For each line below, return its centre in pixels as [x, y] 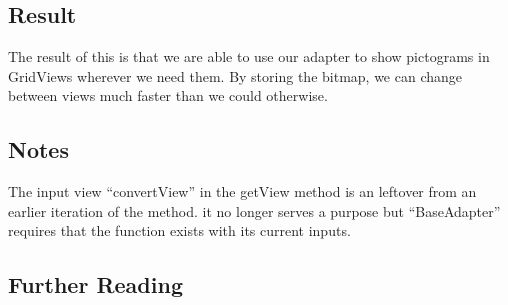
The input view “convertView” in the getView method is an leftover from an [242, 191]
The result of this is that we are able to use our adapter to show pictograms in [249, 56]
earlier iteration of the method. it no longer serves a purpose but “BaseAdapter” [254, 210]
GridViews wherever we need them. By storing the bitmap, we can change [235, 75]
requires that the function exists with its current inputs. [179, 230]
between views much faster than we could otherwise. [168, 95]
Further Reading [95, 284]
